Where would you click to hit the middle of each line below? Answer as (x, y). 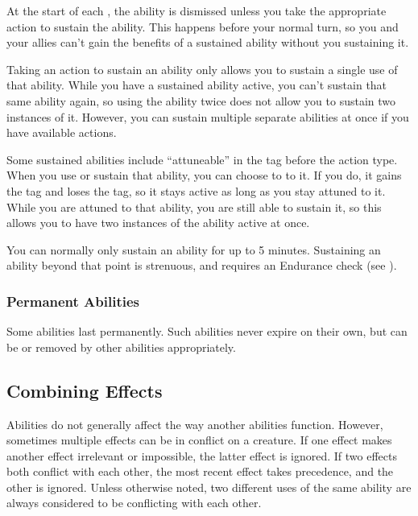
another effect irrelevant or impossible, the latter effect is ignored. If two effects (202, 455)
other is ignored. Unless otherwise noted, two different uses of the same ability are (209, 487)
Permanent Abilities (73, 301)
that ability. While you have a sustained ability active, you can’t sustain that (197, 85)
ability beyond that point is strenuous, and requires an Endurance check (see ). (202, 265)
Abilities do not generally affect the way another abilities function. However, (195, 424)
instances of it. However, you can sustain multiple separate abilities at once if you (208, 116)
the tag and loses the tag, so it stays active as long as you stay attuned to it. (196, 190)
